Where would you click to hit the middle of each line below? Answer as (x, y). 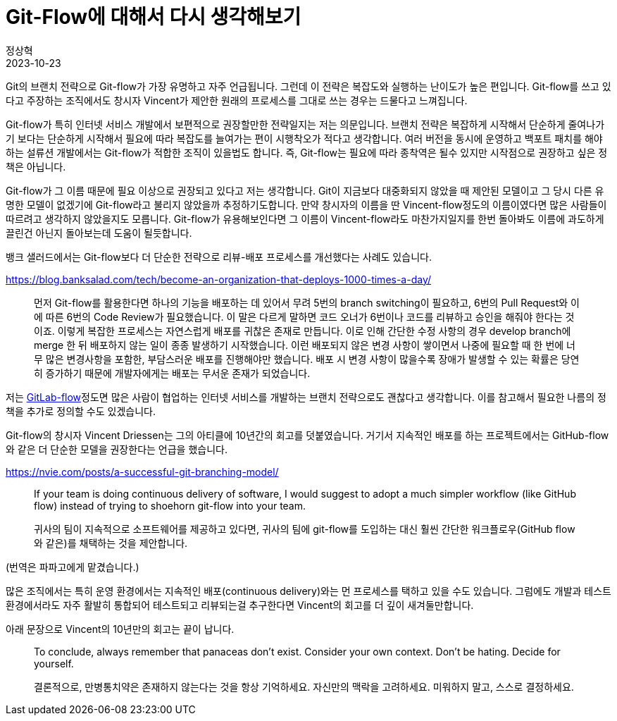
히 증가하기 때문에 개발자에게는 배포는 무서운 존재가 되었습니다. (172, 373)
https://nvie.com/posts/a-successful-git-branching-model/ (142, 472)
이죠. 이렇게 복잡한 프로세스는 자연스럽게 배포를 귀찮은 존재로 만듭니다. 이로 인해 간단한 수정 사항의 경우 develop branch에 (303, 331)
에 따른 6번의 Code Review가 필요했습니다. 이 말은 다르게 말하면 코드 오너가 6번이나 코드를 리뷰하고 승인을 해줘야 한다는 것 (304, 316)
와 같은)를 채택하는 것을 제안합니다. (111, 543)
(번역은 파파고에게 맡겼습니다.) (73, 567)
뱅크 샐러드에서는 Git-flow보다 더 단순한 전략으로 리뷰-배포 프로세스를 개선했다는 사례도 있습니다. (219, 257)
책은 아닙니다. (36, 166)
